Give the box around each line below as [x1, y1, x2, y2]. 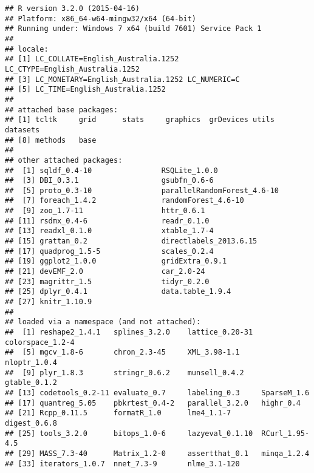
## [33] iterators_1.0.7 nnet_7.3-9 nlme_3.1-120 [5, 459, 240, 468]
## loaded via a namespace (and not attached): [5, 318, 201, 327]
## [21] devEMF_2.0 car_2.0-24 [5, 267, 205, 276]
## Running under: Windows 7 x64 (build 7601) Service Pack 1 [5, 24, 262, 33]
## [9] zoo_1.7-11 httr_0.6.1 [5, 206, 205, 216]
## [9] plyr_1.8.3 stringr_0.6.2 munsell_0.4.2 [5, 368, 244, 377]
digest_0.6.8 [5, 418, 57, 427]
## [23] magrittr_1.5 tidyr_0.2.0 [5, 277, 210, 286]
